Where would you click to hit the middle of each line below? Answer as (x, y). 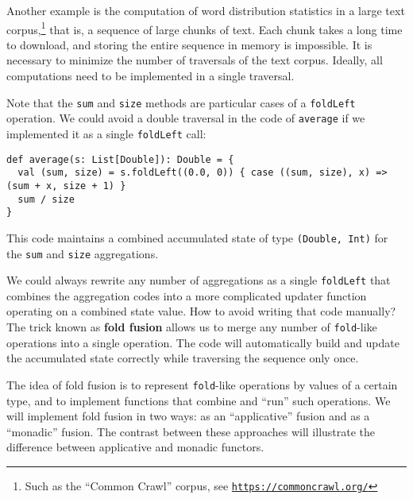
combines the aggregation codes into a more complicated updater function (187, 295)
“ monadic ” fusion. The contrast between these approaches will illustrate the (191, 431)
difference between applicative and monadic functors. (135, 447)
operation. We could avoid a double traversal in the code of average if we (186, 118)
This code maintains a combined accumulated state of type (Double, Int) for (197, 237)
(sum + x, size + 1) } (66, 186)
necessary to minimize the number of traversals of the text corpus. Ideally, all (195, 60)
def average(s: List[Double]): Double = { (120, 159)
